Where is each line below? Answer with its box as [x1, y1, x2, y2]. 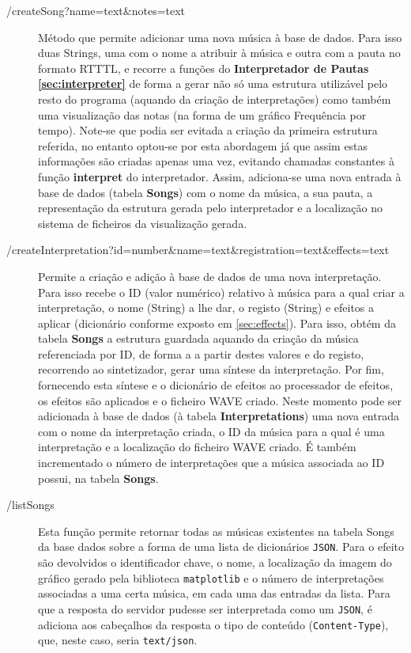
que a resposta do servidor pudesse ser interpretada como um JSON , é [38, 600, 372, 617]
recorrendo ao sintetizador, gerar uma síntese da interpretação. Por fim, [38, 361, 384, 378]
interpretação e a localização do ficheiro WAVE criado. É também [38, 438, 356, 455]
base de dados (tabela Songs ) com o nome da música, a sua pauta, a [38, 184, 373, 200]
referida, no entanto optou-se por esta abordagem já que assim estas [38, 137, 368, 154]
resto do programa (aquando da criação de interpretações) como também [38, 90, 391, 107]
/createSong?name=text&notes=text [6, 2, 186, 18]
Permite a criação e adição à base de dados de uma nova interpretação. [38, 268, 382, 284]
